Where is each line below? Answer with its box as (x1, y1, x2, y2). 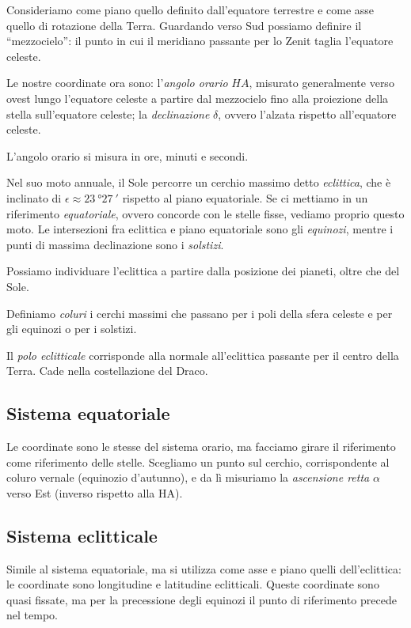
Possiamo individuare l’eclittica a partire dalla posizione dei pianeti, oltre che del (6, 263, 400, 279)
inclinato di (6, 189, 62, 206)
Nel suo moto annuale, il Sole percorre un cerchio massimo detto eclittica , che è (6, 174, 391, 191)
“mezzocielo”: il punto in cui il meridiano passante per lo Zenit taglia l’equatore (6, 32, 394, 49)
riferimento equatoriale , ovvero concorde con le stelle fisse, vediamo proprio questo (6, 205, 405, 221)
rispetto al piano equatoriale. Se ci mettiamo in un (122, 189, 368, 206)
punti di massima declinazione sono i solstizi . (6, 236, 224, 252)
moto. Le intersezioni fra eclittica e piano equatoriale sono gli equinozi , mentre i (6, 221, 394, 237)
